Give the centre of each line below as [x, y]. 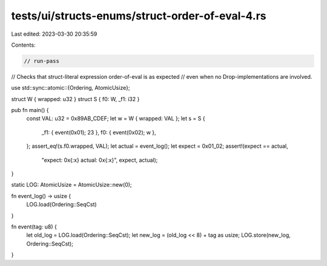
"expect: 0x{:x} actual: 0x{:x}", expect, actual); [100, 160]
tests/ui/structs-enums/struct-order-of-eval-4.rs [139, 16]
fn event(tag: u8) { [34, 227]
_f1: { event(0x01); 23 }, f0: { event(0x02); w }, [99, 132]
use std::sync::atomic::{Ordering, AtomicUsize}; [71, 88]
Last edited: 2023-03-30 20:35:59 [54, 34]
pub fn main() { [30, 110]
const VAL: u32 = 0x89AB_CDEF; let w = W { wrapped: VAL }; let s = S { [116, 119]
